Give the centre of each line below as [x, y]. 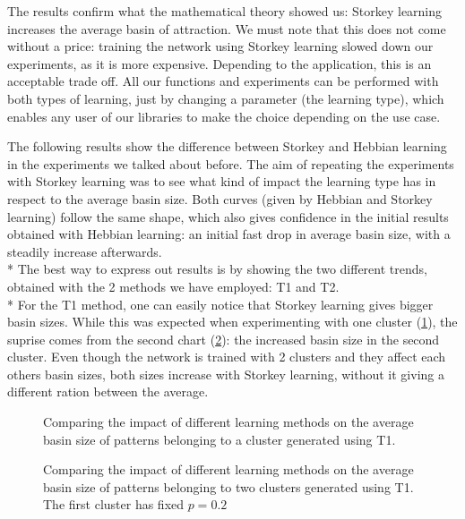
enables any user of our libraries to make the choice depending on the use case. [224, 116]
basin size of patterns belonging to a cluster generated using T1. [220, 439]
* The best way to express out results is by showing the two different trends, [217, 269]
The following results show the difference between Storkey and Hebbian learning [227, 146]
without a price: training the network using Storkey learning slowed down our [220, 46]
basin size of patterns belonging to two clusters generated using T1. [228, 486]
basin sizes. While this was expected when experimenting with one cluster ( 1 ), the [232, 322]
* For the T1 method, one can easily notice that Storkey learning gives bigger [220, 304]
